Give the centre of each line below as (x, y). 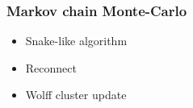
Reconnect (51, 67)
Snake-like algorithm (76, 41)
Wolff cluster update (76, 95)
